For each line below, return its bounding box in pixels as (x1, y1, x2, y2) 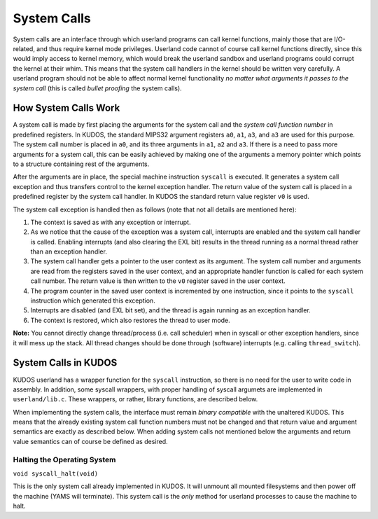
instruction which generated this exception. (30, 296, 155, 305)
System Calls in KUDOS (13, 357, 118, 369)
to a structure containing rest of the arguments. (13, 160, 150, 168)
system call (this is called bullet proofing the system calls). (13, 84, 182, 92)
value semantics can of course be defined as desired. (13, 437, 168, 445)
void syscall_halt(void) (13, 470, 98, 478)
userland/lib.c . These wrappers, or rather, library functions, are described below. (13, 395, 258, 403)
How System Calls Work (13, 102, 120, 114)
